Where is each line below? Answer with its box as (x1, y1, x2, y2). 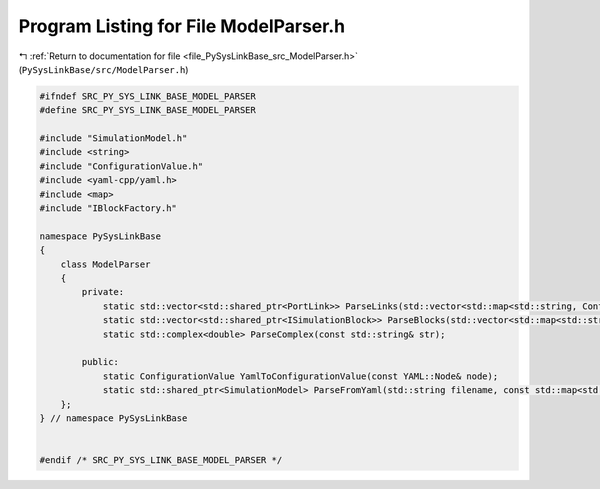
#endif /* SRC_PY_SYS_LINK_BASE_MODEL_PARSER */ (39, 455, 283, 466)
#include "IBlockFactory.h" (39, 203, 177, 214)
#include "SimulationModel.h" (39, 133, 188, 144)
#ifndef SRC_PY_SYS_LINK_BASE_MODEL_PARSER (39, 90, 257, 102)
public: (81, 356, 120, 368)
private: (81, 286, 125, 298)
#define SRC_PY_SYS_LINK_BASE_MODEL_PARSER (39, 105, 257, 116)
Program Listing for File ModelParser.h (18, 15, 345, 37)
